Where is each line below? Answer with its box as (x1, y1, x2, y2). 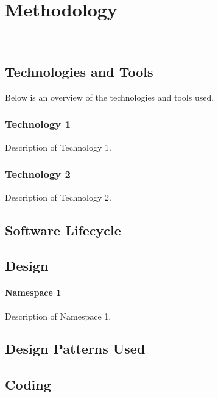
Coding (5, 375, 51, 394)
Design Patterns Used (5, 339, 146, 358)
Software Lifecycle (5, 220, 121, 239)
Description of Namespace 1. (5, 309, 111, 322)
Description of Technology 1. (5, 140, 111, 153)
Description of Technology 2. (5, 190, 111, 203)
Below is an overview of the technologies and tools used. (5, 90, 214, 103)
